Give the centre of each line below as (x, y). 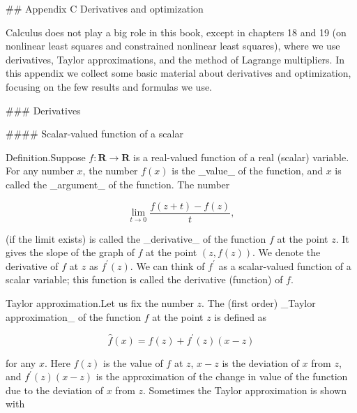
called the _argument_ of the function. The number (118, 184)
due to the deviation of (55, 390)
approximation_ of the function (74, 316)
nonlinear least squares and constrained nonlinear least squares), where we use (173, 46)
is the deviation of (260, 362)
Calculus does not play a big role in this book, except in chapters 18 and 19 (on (176, 32)
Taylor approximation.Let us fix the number (100, 302)
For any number (40, 171)
